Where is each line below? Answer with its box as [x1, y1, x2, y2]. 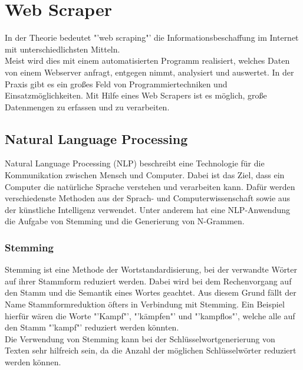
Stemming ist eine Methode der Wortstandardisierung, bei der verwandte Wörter [5, 263, 298, 276]
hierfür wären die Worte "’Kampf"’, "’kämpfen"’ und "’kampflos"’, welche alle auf [5, 309, 295, 322]
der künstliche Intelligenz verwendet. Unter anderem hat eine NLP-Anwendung [5, 203, 291, 215]
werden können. [5, 356, 61, 368]
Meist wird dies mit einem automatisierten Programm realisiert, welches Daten [5, 54, 290, 67]
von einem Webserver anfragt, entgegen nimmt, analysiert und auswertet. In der [5, 66, 294, 78]
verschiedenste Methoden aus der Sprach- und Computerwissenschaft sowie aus [5, 192, 291, 204]
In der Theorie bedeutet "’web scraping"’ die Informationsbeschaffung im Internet [5, 31, 299, 44]
